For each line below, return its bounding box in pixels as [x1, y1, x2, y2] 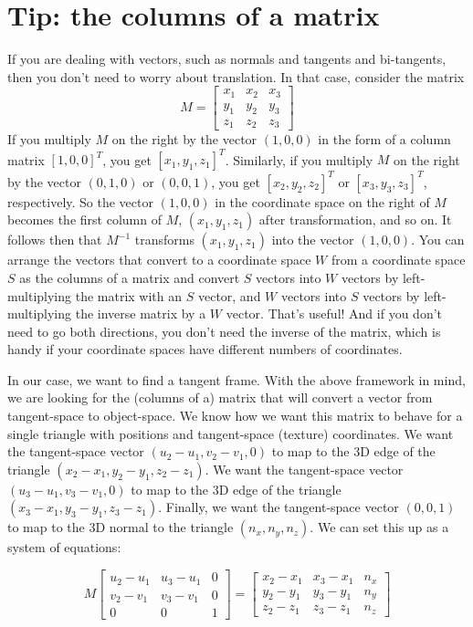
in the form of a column [318, 130, 451, 149]
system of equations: [7, 538, 121, 557]
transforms [134, 230, 194, 249]
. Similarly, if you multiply [225, 150, 373, 169]
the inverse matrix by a [75, 304, 206, 323]
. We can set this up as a [310, 517, 449, 537]
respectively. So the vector [7, 192, 153, 211]
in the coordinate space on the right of [215, 192, 430, 211]
